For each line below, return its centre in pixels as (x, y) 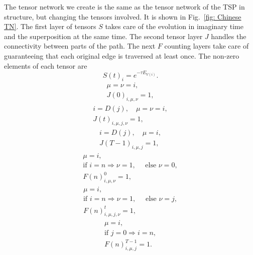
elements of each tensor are (46, 65)
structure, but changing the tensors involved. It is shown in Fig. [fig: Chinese (123, 16)
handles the (229, 36)
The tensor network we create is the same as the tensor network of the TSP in (124, 7)
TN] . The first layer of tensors (50, 26)
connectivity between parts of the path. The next (80, 46)
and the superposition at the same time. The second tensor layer (103, 36)
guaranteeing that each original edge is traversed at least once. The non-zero (122, 55)
